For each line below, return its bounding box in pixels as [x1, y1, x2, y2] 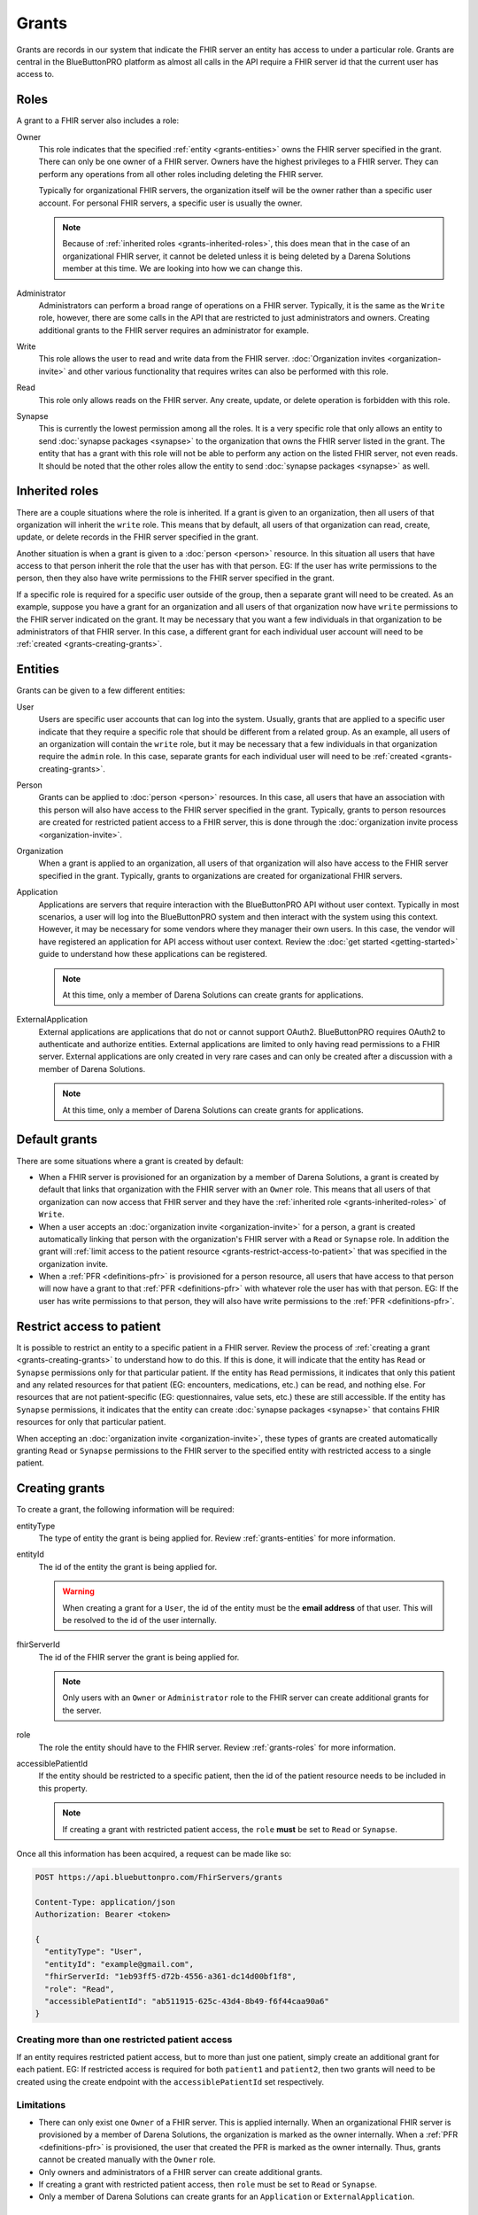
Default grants [16, 1132, 97, 1147]
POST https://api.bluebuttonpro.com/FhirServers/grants [35, 1872, 283, 1882]
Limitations [16, 2098, 66, 2110]
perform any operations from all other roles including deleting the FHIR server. [38, 168, 324, 179]
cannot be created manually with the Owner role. [38, 2154, 216, 2165]
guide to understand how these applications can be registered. [38, 949, 267, 960]
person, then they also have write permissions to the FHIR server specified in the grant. [16, 572, 335, 584]
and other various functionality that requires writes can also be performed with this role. [67, 366, 389, 377]
